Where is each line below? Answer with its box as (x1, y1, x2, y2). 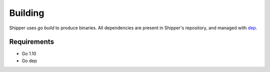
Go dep (21, 58, 37, 64)
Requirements (9, 38, 54, 46)
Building (9, 7, 44, 18)
